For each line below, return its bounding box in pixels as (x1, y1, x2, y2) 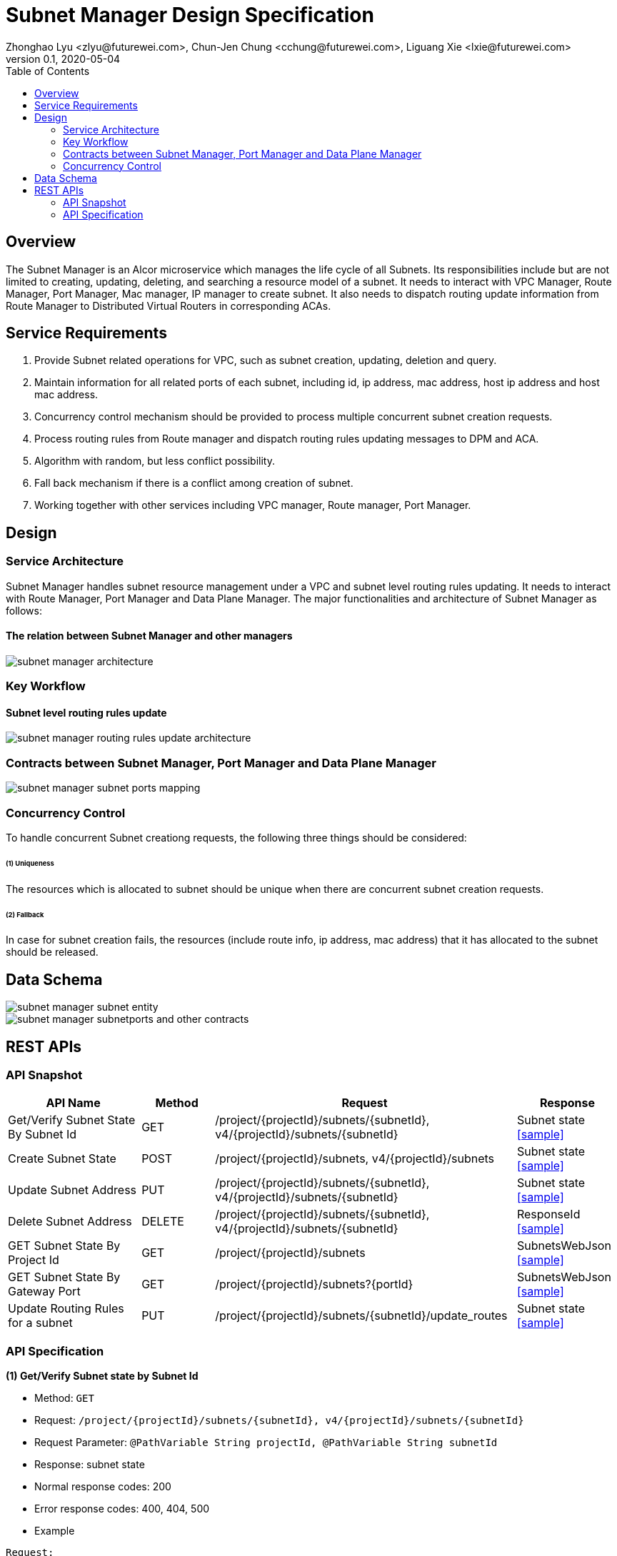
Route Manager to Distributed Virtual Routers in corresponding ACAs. (6, 299, 331, 312)
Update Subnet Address (8, 1183, 137, 1198)
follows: (6, 604, 42, 617)
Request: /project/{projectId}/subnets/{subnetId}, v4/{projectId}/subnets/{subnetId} (34, 1414, 524, 1427)
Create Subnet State (8, 1151, 116, 1166)
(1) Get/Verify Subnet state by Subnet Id (6, 1370, 199, 1383)
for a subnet (8, 1315, 73, 1330)
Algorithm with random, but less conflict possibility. (34, 455, 275, 468)
